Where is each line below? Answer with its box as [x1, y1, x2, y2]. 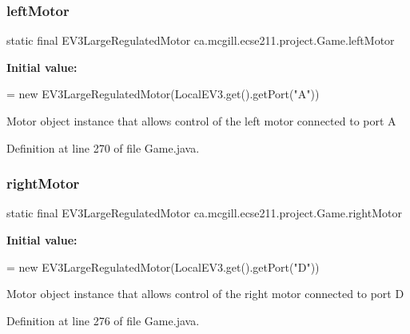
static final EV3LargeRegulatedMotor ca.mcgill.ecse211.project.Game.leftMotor [6, 32, 395, 49]
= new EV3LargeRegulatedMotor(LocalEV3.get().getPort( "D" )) [6, 258, 320, 275]
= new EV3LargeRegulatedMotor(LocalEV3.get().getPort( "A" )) [6, 85, 320, 102]
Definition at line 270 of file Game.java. [6, 139, 200, 156]
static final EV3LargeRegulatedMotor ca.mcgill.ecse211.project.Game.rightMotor [6, 205, 402, 221]
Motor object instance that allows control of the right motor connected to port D [6, 285, 404, 302]
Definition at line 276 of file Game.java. [6, 312, 200, 328]
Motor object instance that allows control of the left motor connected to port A [6, 113, 396, 129]
